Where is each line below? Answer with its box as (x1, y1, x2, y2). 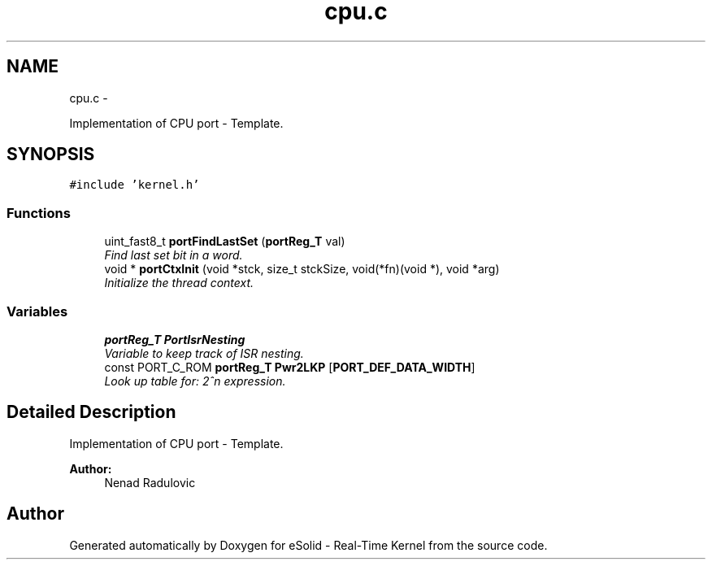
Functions (7, 204, 71, 221)
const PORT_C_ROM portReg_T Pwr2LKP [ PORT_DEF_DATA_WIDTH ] (104, 359, 475, 374)
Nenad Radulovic (104, 475, 196, 490)
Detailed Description (7, 402, 176, 423)
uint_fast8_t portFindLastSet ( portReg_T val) (104, 234, 345, 249)
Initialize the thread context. (104, 276, 254, 290)
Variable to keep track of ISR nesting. (104, 346, 304, 360)
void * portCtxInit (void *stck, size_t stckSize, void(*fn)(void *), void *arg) (104, 262, 500, 276)
